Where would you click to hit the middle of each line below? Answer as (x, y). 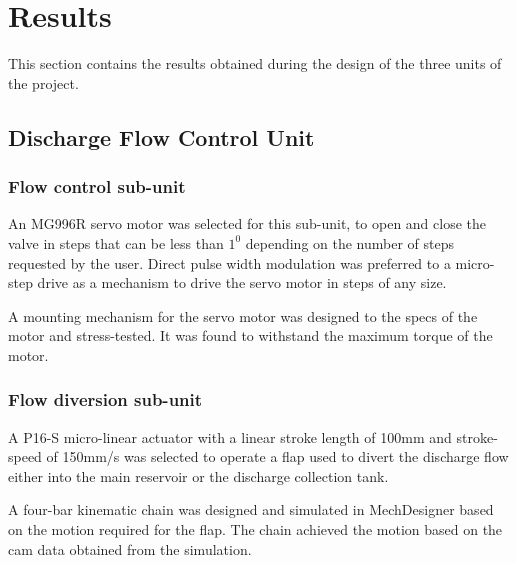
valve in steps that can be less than (116, 242)
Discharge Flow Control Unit (161, 136)
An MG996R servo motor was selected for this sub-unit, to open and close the (247, 223)
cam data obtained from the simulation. (130, 548)
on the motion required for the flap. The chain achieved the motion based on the (255, 529)
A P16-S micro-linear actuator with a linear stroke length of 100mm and (230, 436)
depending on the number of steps (350, 242)
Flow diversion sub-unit (105, 399)
